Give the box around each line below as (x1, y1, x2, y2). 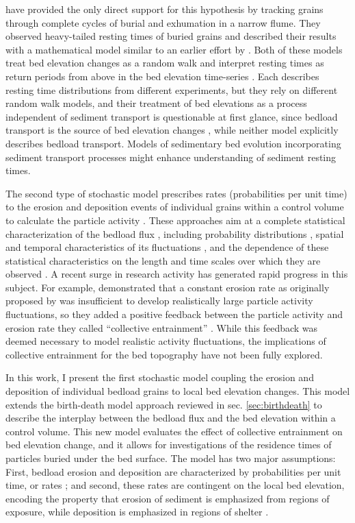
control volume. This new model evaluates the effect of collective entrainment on (5, 424, 343, 438)
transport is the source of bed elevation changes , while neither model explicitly (5, 123, 339, 137)
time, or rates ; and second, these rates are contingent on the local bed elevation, (5, 478, 345, 492)
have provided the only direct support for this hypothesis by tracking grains (5, 2, 324, 16)
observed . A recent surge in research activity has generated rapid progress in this (5, 267, 348, 281)
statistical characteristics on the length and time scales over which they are (5, 253, 321, 267)
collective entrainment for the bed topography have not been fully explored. (5, 347, 323, 361)
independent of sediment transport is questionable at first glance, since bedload (5, 109, 338, 123)
